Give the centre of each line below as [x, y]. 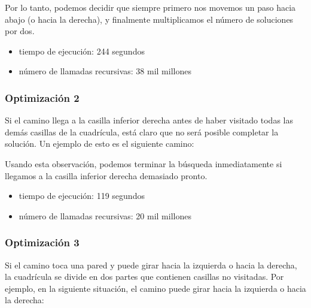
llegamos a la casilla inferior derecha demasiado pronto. [106, 175]
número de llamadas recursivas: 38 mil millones [105, 71]
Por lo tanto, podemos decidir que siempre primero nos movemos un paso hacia [150, 7]
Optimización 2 [42, 97]
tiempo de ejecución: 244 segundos [82, 51]
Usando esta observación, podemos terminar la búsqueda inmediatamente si [144, 163]
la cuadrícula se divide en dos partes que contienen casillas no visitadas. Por [144, 277]
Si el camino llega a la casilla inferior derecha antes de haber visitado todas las [149, 120]
